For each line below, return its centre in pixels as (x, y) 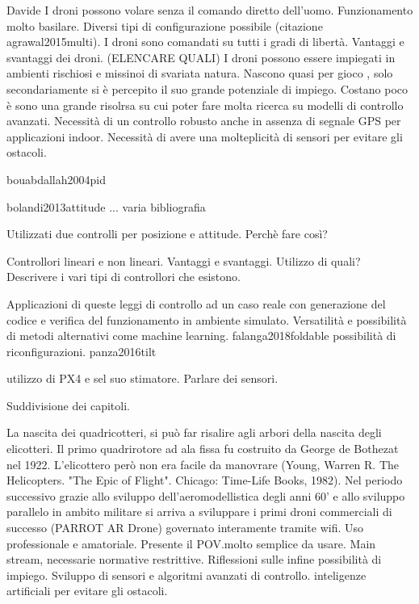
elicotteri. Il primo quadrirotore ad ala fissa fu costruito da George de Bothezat (203, 449)
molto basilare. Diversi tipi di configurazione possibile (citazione (165, 25)
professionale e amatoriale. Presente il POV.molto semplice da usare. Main (191, 543)
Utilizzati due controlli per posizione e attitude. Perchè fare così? (167, 234)
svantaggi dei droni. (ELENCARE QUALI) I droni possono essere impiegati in (201, 57)
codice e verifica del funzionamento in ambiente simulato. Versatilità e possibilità (207, 319)
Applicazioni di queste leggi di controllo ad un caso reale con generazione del (196, 303)
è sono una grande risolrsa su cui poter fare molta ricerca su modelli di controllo (205, 105)
